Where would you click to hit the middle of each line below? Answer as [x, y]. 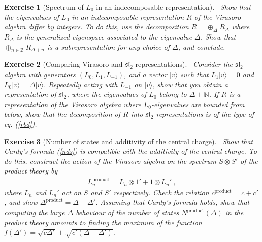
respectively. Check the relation [161, 192]
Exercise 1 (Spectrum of [44, 7]
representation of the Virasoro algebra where [73, 104]
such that [194, 74]
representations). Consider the [184, 64]
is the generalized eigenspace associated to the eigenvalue [104, 36]
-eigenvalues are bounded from [198, 104]
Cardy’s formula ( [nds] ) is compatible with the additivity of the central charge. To [130, 151]
